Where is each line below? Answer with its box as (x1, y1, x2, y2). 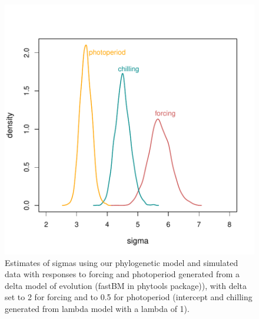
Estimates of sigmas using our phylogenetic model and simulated (5, 256, 238, 268)
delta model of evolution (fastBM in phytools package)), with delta (5, 279, 247, 291)
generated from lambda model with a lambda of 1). (5, 302, 190, 314)
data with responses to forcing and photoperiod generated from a (5, 268, 240, 280)
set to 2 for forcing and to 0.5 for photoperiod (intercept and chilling (5, 291, 253, 303)
